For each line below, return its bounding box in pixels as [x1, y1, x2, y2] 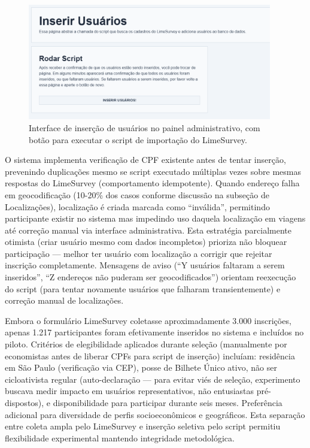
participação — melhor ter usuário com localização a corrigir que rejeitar [5, 247, 272, 259]
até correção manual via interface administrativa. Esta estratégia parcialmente [5, 223, 291, 236]
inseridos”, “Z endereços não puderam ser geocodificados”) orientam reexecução [5, 271, 296, 283]
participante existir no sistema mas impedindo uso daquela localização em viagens [5, 212, 306, 225]
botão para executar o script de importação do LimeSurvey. [29, 133, 247, 146]
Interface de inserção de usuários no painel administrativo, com [29, 121, 260, 134]
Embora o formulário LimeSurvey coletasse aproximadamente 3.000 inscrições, [5, 314, 291, 326]
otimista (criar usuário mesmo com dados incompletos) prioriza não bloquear [5, 235, 287, 248]
